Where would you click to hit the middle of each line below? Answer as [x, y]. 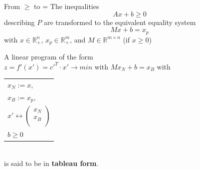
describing [19, 22]
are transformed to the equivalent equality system [120, 22]
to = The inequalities [67, 6]
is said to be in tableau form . [51, 163]
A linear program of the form [49, 57]
